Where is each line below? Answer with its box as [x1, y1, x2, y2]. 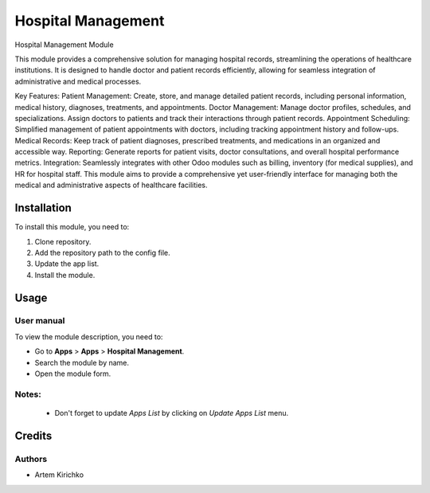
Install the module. [34, 270, 96, 280]
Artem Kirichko [34, 470, 84, 479]
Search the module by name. [34, 358, 130, 367]
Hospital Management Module [14, 40, 115, 49]
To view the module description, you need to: [14, 331, 163, 342]
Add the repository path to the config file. [34, 248, 170, 257]
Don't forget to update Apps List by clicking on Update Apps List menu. [54, 408, 289, 417]
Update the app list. [34, 259, 100, 268]
